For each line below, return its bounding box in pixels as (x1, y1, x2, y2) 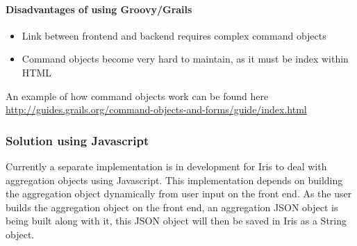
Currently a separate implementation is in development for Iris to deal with (6, 158, 327, 173)
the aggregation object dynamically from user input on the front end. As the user (6, 186, 352, 201)
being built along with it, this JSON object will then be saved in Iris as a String (6, 213, 347, 228)
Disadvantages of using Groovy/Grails (6, 1, 192, 16)
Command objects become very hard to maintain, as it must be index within (22, 51, 349, 66)
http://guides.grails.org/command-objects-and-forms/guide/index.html (6, 102, 307, 117)
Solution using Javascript (6, 131, 149, 149)
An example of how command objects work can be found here (6, 88, 269, 103)
